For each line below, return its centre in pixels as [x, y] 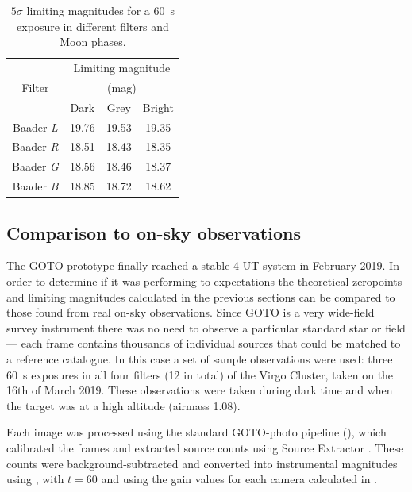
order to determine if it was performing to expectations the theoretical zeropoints [204, 281]
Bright [158, 107]
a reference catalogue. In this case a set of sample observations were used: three [200, 358]
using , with [35, 479]
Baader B [35, 186]
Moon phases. [93, 42]
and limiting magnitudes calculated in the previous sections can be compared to [201, 296]
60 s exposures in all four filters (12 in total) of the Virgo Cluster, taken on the [200, 374]
